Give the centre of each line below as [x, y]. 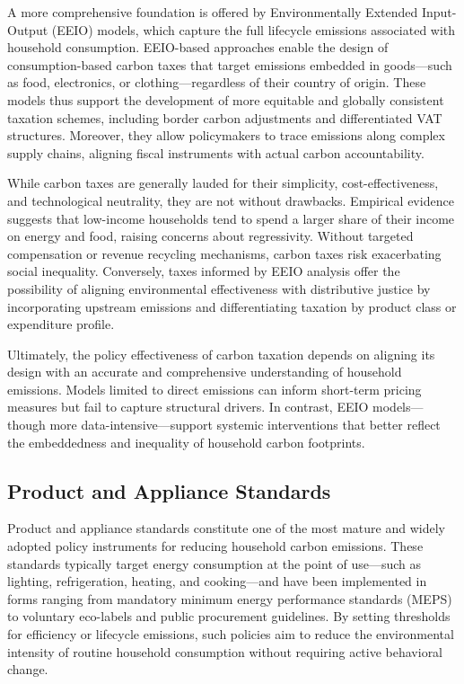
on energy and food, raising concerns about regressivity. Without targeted [210, 236]
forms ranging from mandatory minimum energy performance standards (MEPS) [230, 598]
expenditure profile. [61, 324]
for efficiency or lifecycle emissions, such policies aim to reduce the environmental [231, 634]
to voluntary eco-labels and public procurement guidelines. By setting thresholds [229, 616]
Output [28, 29]
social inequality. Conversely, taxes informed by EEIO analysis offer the [204, 271]
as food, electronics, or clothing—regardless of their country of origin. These [217, 82]
